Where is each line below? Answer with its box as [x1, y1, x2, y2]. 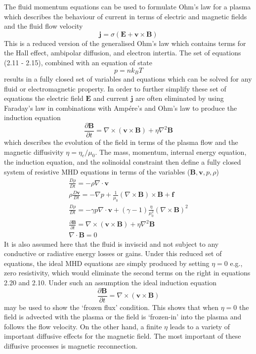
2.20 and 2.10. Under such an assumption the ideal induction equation [4, 277, 217, 288]
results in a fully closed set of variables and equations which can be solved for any [4, 74, 252, 84]
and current [93, 93, 128, 103]
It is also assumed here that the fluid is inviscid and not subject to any [4, 238, 219, 249]
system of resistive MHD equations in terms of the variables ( [4, 167, 190, 177]
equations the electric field [4, 93, 84, 103]
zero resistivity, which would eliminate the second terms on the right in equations [4, 267, 251, 278]
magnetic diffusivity [4, 146, 64, 157]
